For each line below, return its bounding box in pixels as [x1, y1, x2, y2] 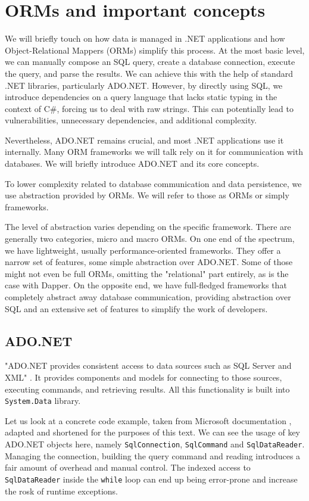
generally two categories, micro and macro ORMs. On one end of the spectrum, [5, 232, 295, 245]
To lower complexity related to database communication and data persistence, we [5, 177, 302, 189]
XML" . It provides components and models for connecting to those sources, [5, 371, 282, 383]
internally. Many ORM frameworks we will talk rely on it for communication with [5, 145, 303, 158]
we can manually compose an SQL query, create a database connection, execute [5, 55, 295, 68]
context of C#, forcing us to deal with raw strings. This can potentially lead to [5, 102, 294, 114]
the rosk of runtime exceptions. [5, 484, 118, 497]
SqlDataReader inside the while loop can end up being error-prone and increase [5, 472, 298, 485]
